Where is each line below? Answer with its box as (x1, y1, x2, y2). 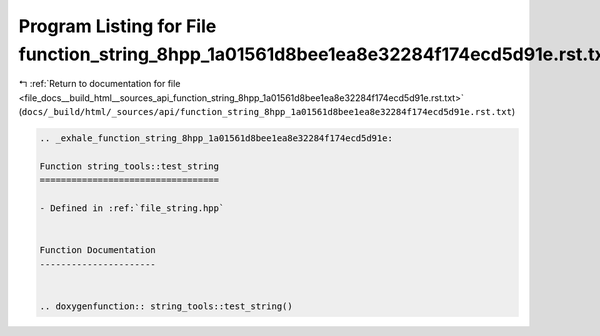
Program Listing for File (18, 15, 217, 37)
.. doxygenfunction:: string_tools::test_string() (39, 300, 294, 312)
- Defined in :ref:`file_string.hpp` (39, 203, 225, 214)
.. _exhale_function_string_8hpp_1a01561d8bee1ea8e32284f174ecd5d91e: (39, 133, 394, 144)
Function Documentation (39, 245, 157, 256)
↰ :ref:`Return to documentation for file (18, 78, 181, 90)
